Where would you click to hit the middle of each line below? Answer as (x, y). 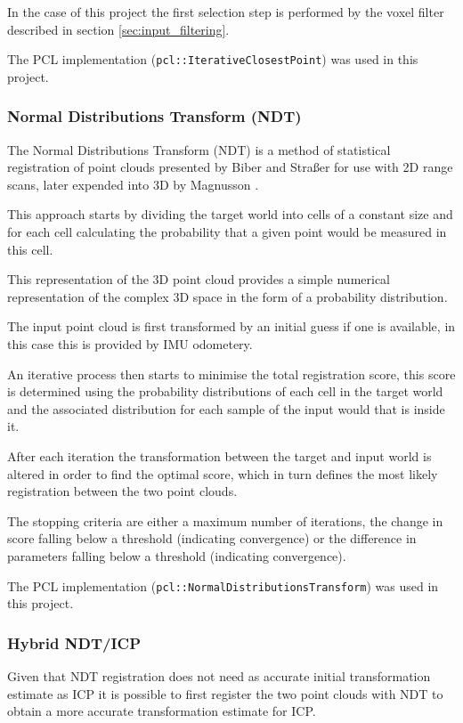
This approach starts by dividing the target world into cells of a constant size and (230, 214)
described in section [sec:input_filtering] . (118, 29)
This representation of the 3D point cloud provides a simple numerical (199, 279)
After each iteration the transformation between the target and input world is (219, 455)
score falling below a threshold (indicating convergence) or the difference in (212, 538)
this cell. (30, 249)
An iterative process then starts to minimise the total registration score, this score (231, 374)
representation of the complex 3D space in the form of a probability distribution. (227, 296)
